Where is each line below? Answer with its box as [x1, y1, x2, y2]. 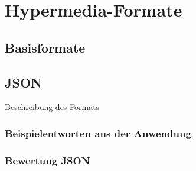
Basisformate [5, 38, 86, 56]
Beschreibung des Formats [5, 101, 100, 113]
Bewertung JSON [5, 153, 90, 167]
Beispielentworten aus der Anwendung [5, 125, 191, 140]
